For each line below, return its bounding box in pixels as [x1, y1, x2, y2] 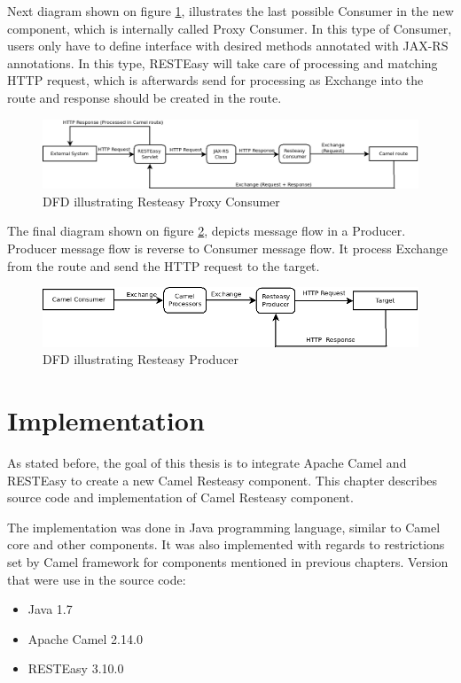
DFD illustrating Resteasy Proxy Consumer [43, 191, 280, 210]
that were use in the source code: [7, 570, 186, 588]
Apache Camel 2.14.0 [27, 629, 143, 648]
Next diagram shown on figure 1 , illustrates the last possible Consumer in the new [7, 2, 454, 19]
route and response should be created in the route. [7, 88, 282, 106]
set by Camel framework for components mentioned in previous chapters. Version [7, 552, 449, 570]
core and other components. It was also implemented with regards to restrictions [7, 535, 445, 554]
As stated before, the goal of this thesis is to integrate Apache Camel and [7, 454, 407, 471]
